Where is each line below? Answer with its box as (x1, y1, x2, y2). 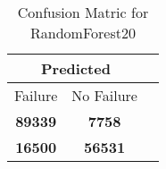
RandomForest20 (30, 22, 136, 43)
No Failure (71, 85, 137, 106)
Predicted (41, 58, 111, 79)
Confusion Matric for (17, 2, 149, 22)
